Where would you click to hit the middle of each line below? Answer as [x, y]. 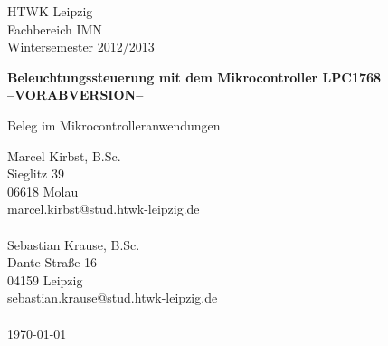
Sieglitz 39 [36, 173]
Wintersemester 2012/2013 [81, 47]
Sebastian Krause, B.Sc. [74, 244]
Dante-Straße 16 [52, 262]
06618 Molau [43, 191]
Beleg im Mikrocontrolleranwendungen [114, 125]
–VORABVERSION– [76, 95]
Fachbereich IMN [55, 29]
